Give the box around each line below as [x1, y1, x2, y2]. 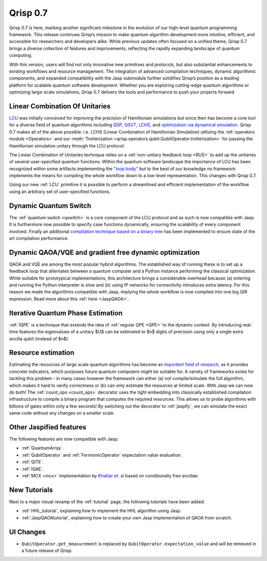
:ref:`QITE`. [21, 459, 44, 465]
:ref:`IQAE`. [21, 466, 44, 472]
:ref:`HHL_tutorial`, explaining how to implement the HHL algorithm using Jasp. [21, 508, 181, 514]
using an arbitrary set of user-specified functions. [9, 188, 111, 194]
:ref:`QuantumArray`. [21, 445, 64, 451]
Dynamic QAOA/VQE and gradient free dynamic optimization [9, 248, 200, 257]
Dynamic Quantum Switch [9, 201, 91, 210]
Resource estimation [9, 349, 74, 357]
